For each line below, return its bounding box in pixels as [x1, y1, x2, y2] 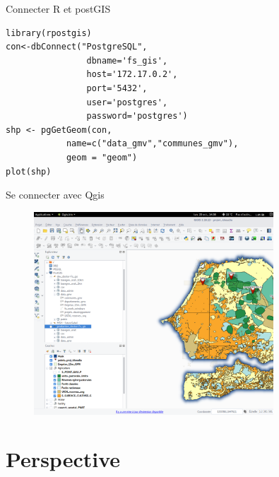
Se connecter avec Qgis [6, 187, 105, 202]
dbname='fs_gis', [86, 55, 168, 66]
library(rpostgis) [6, 28, 92, 38]
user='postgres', [86, 97, 168, 107]
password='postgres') [86, 111, 188, 122]
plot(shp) [6, 166, 52, 177]
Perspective [6, 444, 121, 473]
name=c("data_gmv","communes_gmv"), [66, 139, 239, 149]
